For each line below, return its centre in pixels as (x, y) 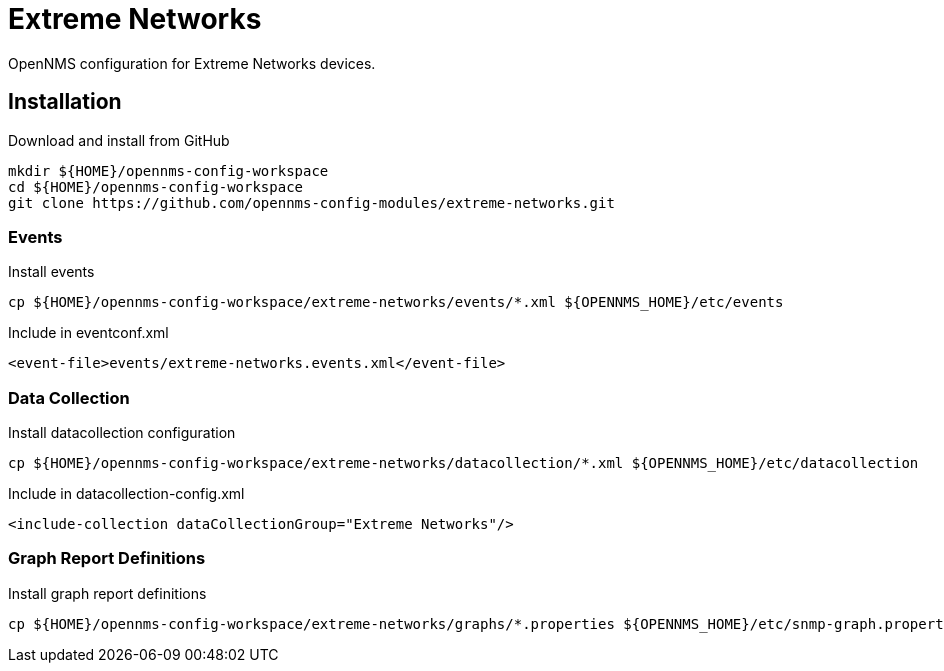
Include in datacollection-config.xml (126, 494)
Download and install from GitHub (119, 140)
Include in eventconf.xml (88, 333)
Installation (65, 102)
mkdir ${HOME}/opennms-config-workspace (168, 170)
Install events (51, 272)
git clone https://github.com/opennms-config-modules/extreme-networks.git (311, 202)
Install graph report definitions (107, 593)
